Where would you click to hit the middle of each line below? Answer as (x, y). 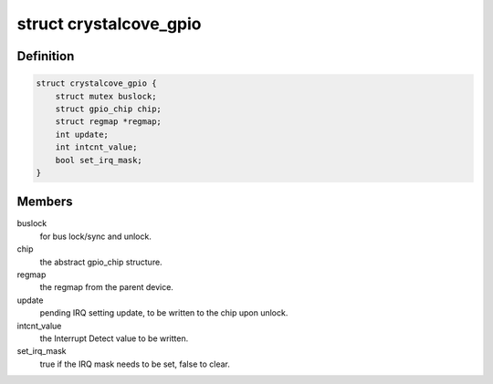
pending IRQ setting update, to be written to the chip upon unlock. (164, 313)
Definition (46, 56)
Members (45, 202)
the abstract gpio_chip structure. (101, 262)
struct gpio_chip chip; (108, 109)
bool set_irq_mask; (99, 160)
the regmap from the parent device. (106, 287)
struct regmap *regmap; (108, 122)
